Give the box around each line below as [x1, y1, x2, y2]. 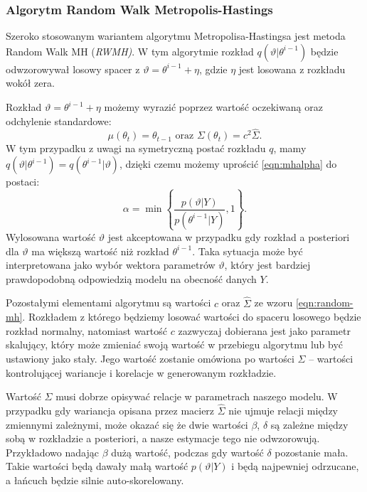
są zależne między [270, 417, 349, 432]
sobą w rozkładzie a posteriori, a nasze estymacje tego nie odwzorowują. [6, 431, 320, 446]
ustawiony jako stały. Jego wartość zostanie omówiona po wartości [6, 351, 294, 365]
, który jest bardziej [224, 257, 311, 272]
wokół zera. [6, 75, 55, 90]
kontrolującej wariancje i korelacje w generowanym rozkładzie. [6, 365, 277, 380]
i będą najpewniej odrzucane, [231, 459, 359, 474]
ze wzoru [254, 295, 293, 310]
